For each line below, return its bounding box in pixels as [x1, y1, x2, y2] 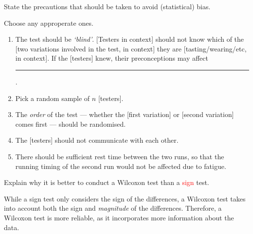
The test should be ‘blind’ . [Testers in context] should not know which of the [15, 34, 244, 44]
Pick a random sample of [15, 93, 90, 103]
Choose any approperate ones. [4, 17, 93, 28]
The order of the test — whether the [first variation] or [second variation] [15, 109, 234, 119]
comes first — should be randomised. [15, 118, 126, 129]
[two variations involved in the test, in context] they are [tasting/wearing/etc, [15, 43, 247, 53]
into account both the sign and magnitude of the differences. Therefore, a [4, 203, 222, 213]
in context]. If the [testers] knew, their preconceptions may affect [15, 53, 208, 63]
